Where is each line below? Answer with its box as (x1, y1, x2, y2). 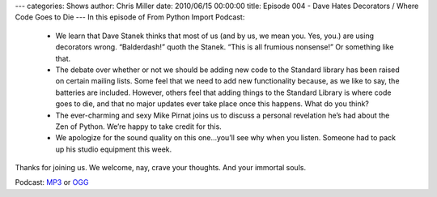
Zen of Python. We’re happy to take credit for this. (55, 122, 222, 131)
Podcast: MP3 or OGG (15, 178, 89, 187)
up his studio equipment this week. (55, 144, 172, 154)
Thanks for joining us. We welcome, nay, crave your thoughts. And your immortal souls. (15, 163, 307, 173)
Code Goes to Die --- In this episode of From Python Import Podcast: (15, 12, 245, 22)
